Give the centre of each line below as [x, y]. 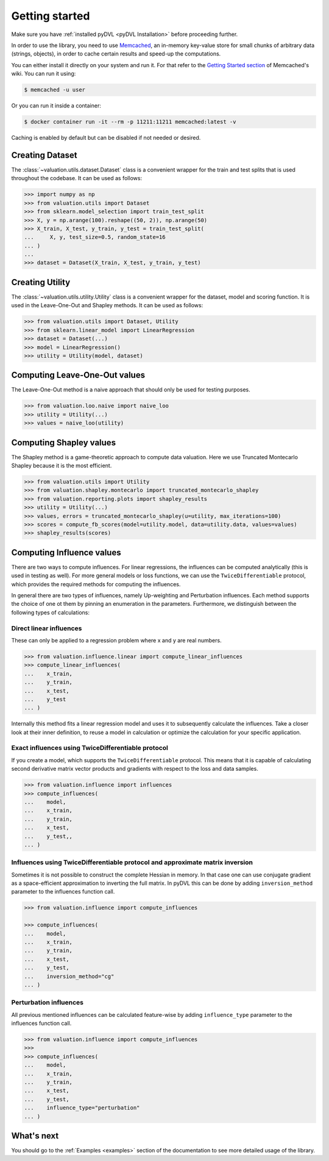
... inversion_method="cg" [69, 976]
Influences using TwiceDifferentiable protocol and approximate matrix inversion [132, 862]
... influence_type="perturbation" [82, 1108]
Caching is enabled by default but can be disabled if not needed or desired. [106, 138]
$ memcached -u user [55, 90]
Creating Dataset [44, 155]
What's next [35, 1136]
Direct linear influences [47, 628]
